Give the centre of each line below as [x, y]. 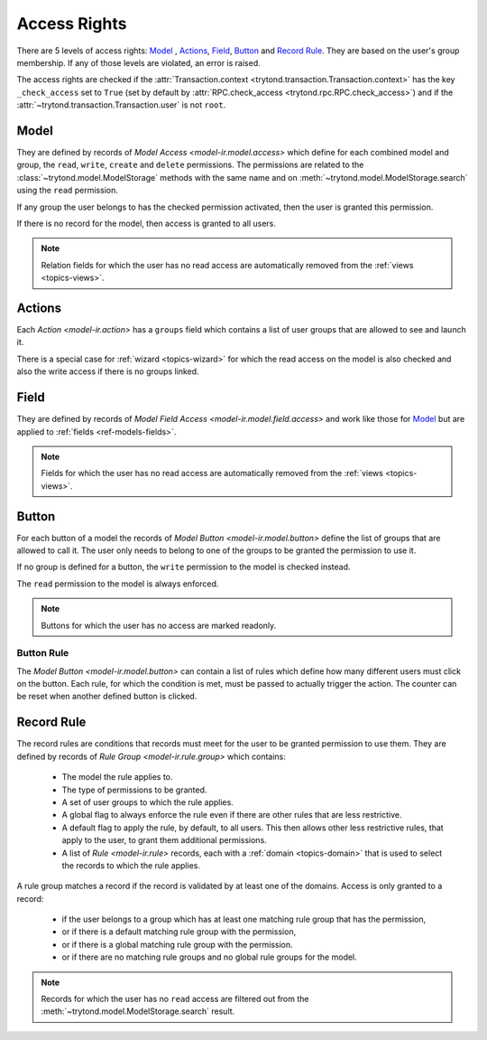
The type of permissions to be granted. [134, 790]
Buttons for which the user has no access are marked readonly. [159, 625]
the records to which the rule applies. [131, 865]
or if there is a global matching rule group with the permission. [177, 944]
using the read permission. [68, 191]
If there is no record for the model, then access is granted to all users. [147, 223]
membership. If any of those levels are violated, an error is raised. [138, 62]
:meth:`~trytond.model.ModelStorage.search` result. [138, 1011]
